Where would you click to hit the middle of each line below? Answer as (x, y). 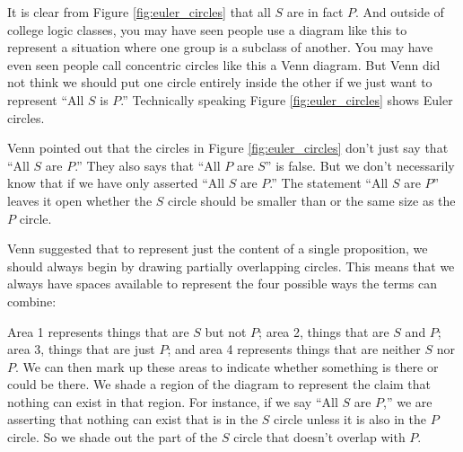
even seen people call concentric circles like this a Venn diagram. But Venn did (224, 64)
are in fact (315, 12)
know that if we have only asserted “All (116, 183)
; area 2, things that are (324, 331)
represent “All (46, 99)
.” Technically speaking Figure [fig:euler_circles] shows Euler (287, 99)
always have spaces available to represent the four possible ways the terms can (223, 284)
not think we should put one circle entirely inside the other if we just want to (220, 82)
